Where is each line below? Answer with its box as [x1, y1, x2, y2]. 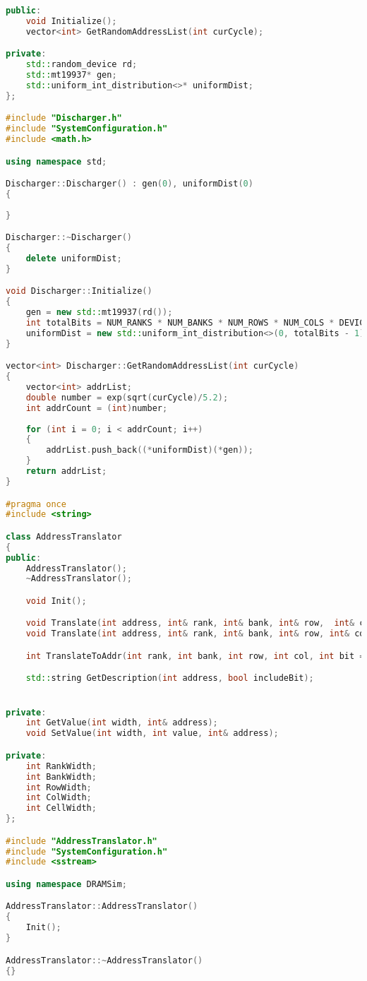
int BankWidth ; [25, 771, 97, 782]
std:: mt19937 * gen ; [25, 70, 117, 81]
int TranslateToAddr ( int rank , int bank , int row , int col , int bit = [25, 650, 365, 661]
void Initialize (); [25, 16, 117, 26]
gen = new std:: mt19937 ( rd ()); [25, 307, 173, 318]
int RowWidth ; [25, 782, 92, 792]
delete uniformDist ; [25, 254, 122, 264]
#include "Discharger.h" [6, 113, 122, 124]
